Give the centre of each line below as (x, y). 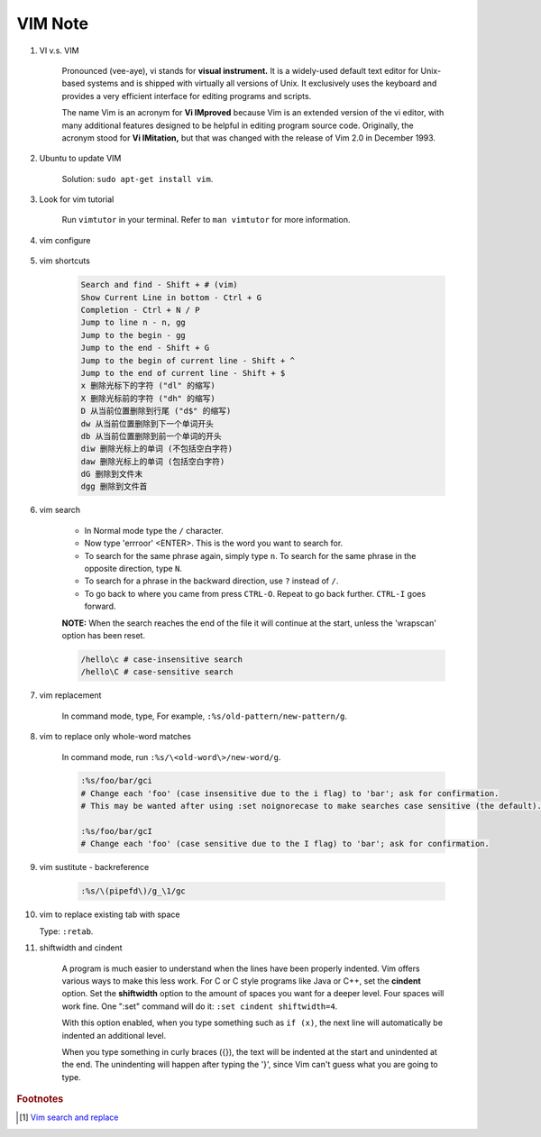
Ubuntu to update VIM (80, 159)
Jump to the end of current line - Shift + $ (183, 373)
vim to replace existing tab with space (110, 914)
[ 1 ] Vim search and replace (69, 1117)
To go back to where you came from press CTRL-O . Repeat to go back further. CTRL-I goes (255, 593)
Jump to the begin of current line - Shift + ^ (188, 360)
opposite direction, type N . (133, 569)
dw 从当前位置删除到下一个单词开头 (147, 423)
